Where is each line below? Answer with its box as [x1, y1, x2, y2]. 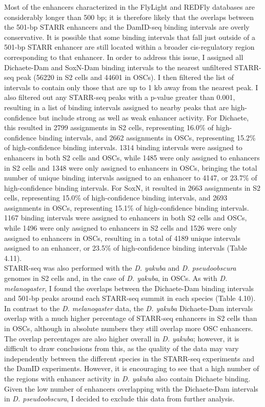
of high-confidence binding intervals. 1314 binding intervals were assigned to [4, 142, 242, 153]
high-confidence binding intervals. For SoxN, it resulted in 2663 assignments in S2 [4, 182, 261, 193]
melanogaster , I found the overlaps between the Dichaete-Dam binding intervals [4, 282, 254, 293]
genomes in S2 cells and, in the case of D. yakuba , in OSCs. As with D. [4, 273, 228, 283]
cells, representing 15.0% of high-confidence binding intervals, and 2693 [4, 192, 228, 203]
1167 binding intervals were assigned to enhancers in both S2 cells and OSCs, [4, 212, 247, 223]
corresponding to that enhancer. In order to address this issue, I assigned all [4, 51, 243, 62]
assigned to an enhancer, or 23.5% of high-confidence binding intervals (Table [4, 242, 248, 253]
